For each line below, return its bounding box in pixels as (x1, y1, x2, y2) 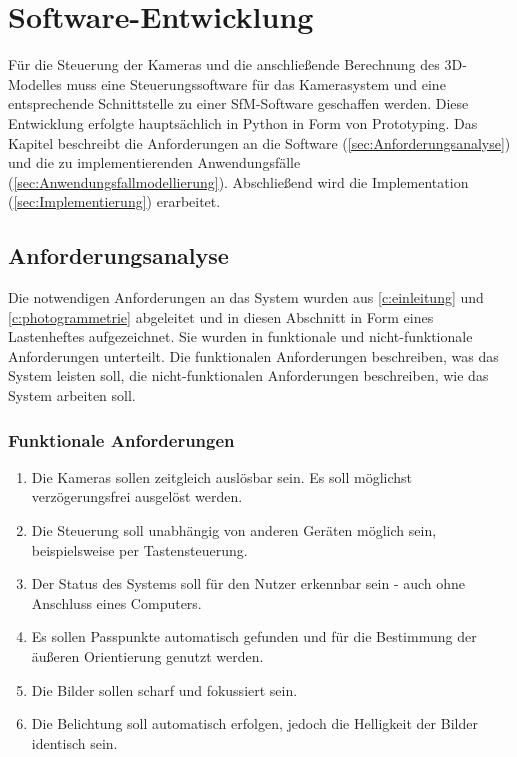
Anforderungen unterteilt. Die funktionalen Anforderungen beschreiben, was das (8, 345, 499, 366)
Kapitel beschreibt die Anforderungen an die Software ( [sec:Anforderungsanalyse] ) (8, 132, 511, 153)
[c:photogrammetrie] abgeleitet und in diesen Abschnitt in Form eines (8, 306, 434, 327)
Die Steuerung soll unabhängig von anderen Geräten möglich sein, (31, 520, 437, 541)
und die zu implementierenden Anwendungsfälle (8, 152, 301, 173)
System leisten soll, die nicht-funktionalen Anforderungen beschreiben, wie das (8, 365, 489, 386)
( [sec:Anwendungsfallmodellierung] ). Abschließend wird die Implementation (8, 171, 469, 192)
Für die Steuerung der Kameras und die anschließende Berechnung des (8, 54, 440, 75)
